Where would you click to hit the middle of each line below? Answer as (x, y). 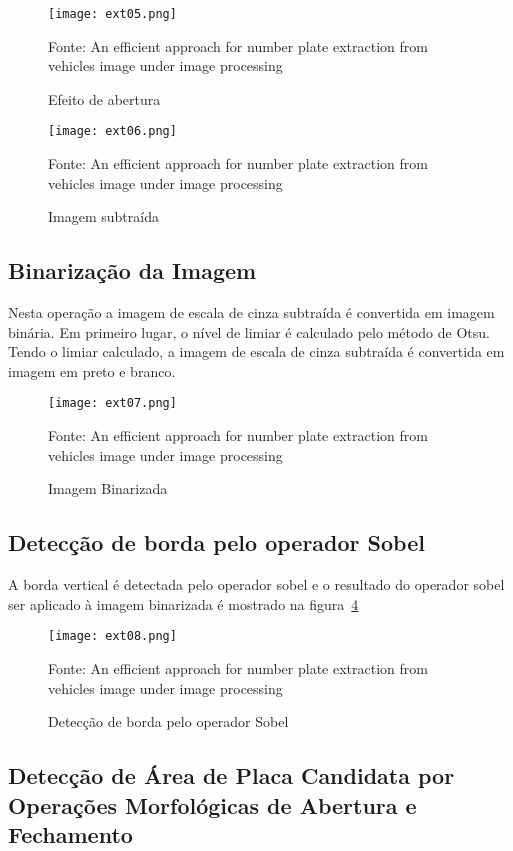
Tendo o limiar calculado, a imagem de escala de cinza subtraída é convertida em (256, 351)
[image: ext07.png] (112, 403)
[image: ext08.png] (112, 636)
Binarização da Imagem (132, 270)
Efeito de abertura (104, 98)
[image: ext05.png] (112, 14)
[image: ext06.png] (112, 131)
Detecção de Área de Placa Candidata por (231, 775)
